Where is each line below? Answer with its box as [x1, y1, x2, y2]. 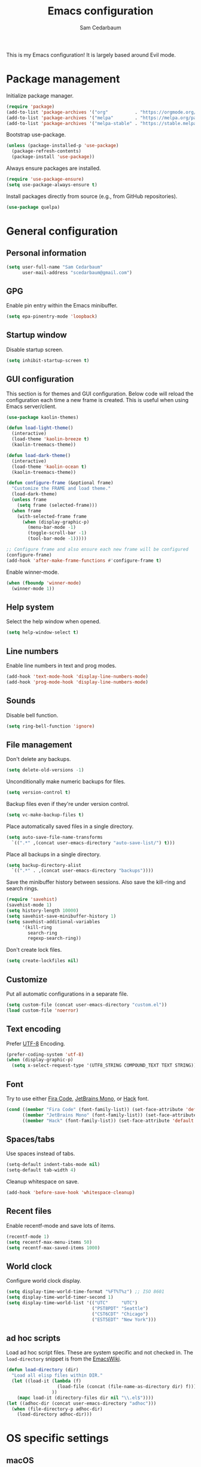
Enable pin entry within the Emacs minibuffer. [6, 302, 118, 309]
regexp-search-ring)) [28, 935, 82, 942]
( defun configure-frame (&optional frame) [6, 480, 114, 486]
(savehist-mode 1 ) [6, 902, 52, 908]
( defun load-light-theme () [6, 425, 74, 431]
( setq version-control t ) [6, 790, 71, 796]
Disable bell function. [6, 711, 59, 719]
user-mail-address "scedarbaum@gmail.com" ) [22, 269, 133, 276]
